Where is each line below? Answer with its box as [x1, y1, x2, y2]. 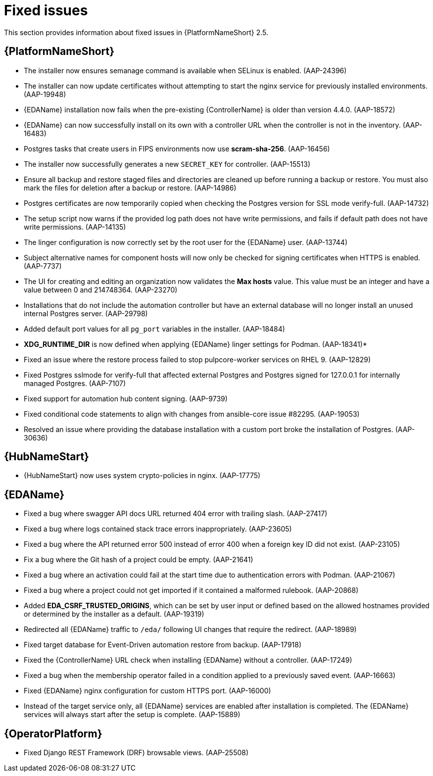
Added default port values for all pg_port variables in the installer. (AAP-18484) [24, 324, 285, 333]
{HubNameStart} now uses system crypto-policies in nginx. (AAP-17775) [24, 471, 261, 480]
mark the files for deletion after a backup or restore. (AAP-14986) [24, 183, 237, 192]
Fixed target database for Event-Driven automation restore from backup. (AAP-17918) [24, 640, 302, 649]
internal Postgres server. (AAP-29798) [24, 309, 148, 318]
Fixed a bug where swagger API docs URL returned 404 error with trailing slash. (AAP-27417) [24, 509, 328, 518]
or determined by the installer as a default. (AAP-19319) [24, 610, 204, 619]
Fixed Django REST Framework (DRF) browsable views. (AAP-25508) [24, 748, 249, 757]
